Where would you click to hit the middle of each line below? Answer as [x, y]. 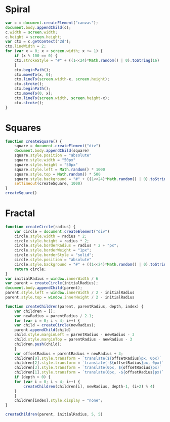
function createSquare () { [34, 141]
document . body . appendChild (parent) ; [44, 288]
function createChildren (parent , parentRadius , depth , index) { [74, 306]
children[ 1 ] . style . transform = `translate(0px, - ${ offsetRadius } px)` [89, 372]
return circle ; [30, 269]
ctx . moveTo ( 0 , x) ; [34, 94]
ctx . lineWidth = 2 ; [26, 47]
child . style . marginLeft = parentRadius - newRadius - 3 [75, 335]
